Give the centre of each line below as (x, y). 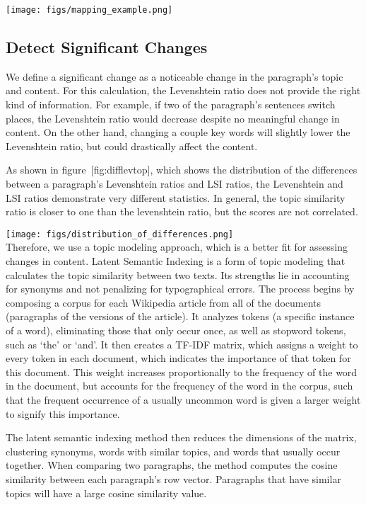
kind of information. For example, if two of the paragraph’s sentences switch (171, 104)
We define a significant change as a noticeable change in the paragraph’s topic (175, 76)
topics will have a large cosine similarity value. (106, 493)
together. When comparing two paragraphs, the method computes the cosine (172, 465)
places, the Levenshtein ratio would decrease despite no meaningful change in (173, 118)
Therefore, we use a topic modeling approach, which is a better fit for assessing (177, 247)
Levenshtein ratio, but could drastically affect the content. (132, 146)
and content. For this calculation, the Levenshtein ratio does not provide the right (183, 90)
